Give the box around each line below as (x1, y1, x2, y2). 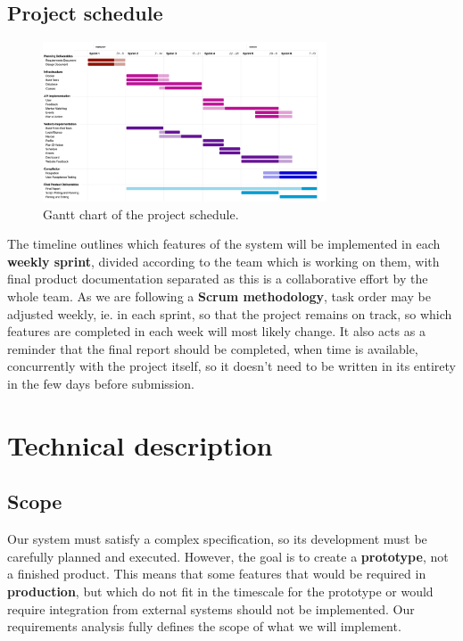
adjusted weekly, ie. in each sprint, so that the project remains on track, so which (7, 304, 452, 323)
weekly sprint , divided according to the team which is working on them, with (7, 251, 440, 270)
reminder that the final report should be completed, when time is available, (7, 339, 418, 357)
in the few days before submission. (7, 374, 194, 393)
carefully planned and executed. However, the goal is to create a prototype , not (7, 546, 449, 565)
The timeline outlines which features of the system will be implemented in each (7, 234, 441, 253)
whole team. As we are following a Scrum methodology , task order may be (7, 287, 431, 306)
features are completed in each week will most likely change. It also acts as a (7, 322, 426, 341)
